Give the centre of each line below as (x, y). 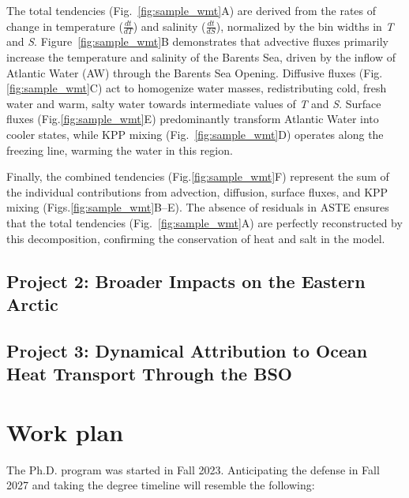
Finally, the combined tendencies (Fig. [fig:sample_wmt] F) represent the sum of (198, 176)
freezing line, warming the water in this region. (120, 150)
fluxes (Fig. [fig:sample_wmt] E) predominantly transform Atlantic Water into (193, 119)
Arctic (32, 303)
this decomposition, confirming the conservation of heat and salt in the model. (196, 238)
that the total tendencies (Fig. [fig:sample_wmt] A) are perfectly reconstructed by (204, 222)
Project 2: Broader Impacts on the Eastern (186, 281)
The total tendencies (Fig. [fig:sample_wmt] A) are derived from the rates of (191, 10)
